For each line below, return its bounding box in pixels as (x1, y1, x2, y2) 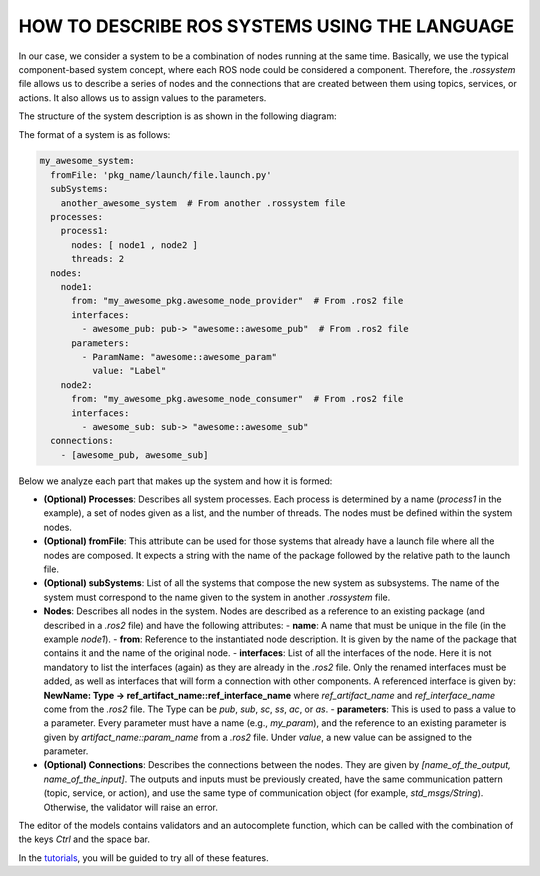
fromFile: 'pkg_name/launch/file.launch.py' (50, 169, 272, 180)
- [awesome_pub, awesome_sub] (60, 449, 209, 460)
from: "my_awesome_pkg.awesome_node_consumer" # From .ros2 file (71, 393, 404, 405)
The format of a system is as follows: (18, 128, 171, 140)
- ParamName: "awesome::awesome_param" (81, 351, 277, 362)
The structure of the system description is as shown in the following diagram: (18, 110, 337, 122)
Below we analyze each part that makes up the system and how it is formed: (18, 475, 333, 487)
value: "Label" (91, 365, 167, 377)
